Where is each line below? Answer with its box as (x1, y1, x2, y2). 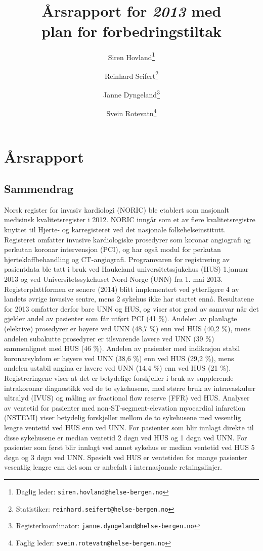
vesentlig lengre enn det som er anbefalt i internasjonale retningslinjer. (4, 462, 223, 472)
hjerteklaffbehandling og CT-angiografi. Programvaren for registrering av (4, 254, 230, 264)
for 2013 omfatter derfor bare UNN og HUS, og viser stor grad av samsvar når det (4, 303, 259, 314)
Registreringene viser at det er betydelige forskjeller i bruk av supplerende (4, 372, 234, 383)
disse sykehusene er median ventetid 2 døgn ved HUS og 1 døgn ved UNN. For (4, 432, 247, 442)
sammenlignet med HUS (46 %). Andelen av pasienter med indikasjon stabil (4, 343, 240, 354)
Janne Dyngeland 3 (103, 88, 160, 99)
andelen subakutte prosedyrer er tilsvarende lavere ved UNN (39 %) (4, 333, 214, 343)
